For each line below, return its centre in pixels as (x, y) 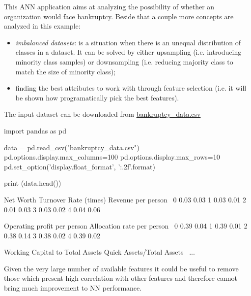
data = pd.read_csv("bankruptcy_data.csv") (72, 147)
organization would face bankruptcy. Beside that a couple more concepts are (119, 16)
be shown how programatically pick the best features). (97, 97)
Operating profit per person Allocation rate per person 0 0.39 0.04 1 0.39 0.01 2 (126, 226)
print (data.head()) (33, 183)
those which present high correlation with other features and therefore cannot (121, 278)
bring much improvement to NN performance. (73, 288)
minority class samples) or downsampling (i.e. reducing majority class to (124, 61)
